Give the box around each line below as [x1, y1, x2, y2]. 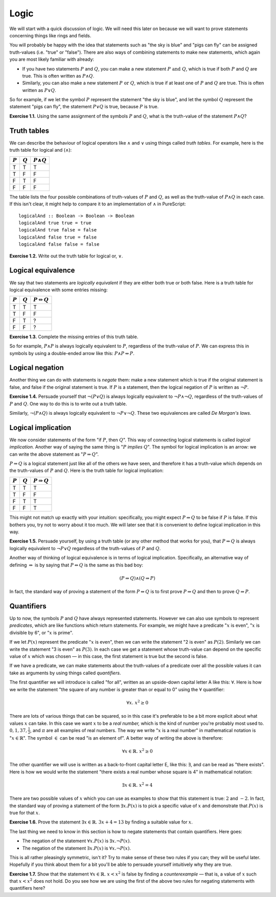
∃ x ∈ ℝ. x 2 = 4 [122, 782, 153, 788]
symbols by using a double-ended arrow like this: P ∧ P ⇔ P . [9, 350, 135, 356]
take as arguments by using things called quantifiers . [9, 670, 121, 676]
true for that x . [9, 810, 40, 816]
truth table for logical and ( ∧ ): [9, 147, 72, 153]
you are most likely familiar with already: [9, 56, 95, 62]
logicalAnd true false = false [18, 227, 97, 233]
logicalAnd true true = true [18, 220, 91, 226]
